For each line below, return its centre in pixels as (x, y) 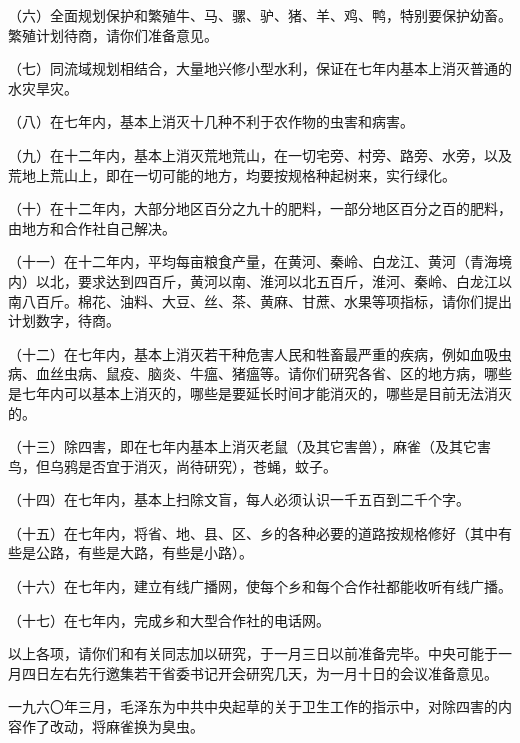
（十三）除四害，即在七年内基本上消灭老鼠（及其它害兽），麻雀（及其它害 (249, 446)
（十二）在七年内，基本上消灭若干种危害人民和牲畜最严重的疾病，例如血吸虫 (260, 353)
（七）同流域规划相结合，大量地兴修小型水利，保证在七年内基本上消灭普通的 (260, 68)
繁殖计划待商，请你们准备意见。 (113, 34)
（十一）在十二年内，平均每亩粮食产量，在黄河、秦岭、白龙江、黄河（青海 (253, 261)
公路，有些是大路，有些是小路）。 (144, 552)
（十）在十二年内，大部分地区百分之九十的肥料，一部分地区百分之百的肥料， (260, 208)
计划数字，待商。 (64, 320)
